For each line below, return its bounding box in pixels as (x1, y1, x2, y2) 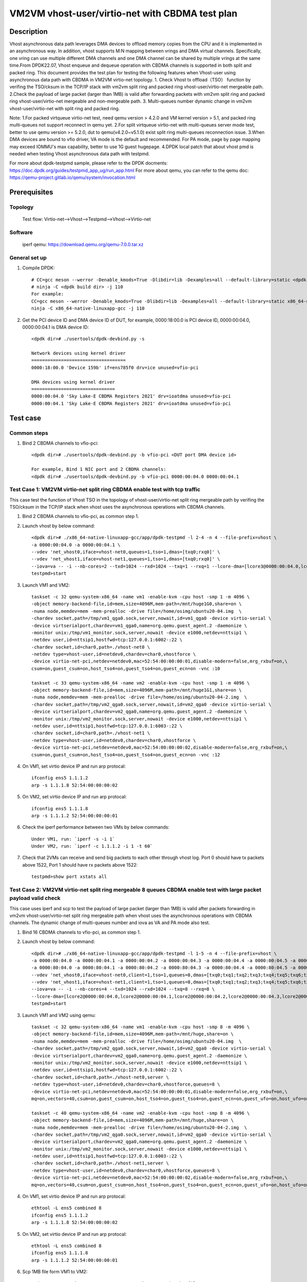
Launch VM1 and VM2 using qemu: (22, 1012, 96, 1018)
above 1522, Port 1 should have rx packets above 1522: (22, 862, 138, 868)
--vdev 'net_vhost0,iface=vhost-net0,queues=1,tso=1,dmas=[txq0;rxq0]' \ (31, 549, 221, 555)
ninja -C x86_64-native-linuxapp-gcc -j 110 (31, 306, 145, 311)
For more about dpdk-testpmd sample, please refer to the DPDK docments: (9, 160, 168, 166)
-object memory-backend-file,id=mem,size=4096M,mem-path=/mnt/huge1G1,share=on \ (31, 687, 242, 693)
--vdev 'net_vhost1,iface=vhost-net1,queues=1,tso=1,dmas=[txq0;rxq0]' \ (31, 556, 221, 562)
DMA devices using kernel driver (31, 379, 115, 385)
